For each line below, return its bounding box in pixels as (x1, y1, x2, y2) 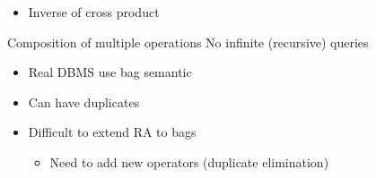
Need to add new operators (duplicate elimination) (49, 152, 329, 171)
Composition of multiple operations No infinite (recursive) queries (7, 32, 369, 51)
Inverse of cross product (28, 3, 160, 21)
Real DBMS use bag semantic (28, 63, 192, 81)
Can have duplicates (28, 92, 140, 111)
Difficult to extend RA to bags (28, 123, 197, 141)
